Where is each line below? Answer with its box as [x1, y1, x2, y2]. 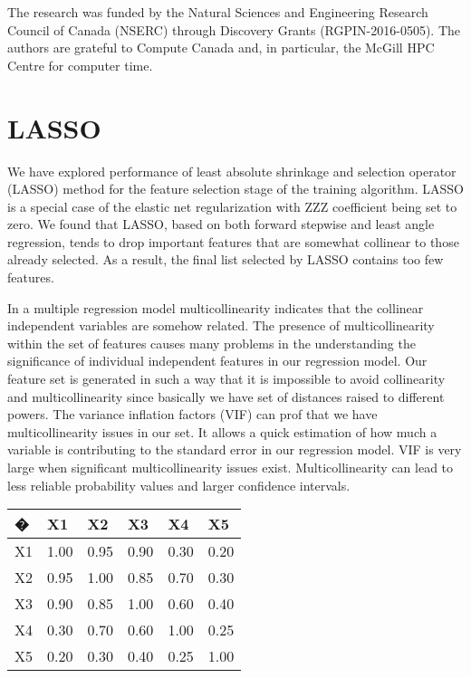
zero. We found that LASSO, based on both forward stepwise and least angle [7, 215, 435, 234]
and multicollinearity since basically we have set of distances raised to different [7, 387, 445, 406]
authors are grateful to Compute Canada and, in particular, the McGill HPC [7, 38, 435, 57]
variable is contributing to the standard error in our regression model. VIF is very [7, 440, 462, 459]
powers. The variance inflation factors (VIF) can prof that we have [7, 405, 378, 424]
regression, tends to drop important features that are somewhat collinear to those [7, 232, 459, 251]
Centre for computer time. [7, 55, 153, 74]
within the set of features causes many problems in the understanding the [7, 333, 416, 352]
